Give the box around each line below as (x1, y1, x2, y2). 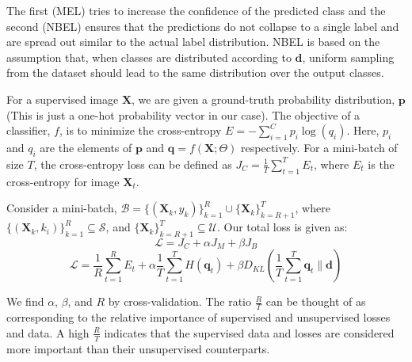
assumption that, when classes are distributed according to (6, 48, 292, 65)
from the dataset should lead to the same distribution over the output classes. (6, 64, 384, 81)
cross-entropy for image (6, 173, 120, 189)
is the (368, 155, 395, 172)
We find (6, 293, 44, 310)
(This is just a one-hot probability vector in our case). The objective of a (6, 106, 360, 123)
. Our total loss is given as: (216, 219, 348, 235)
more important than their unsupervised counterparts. (6, 340, 270, 356)
